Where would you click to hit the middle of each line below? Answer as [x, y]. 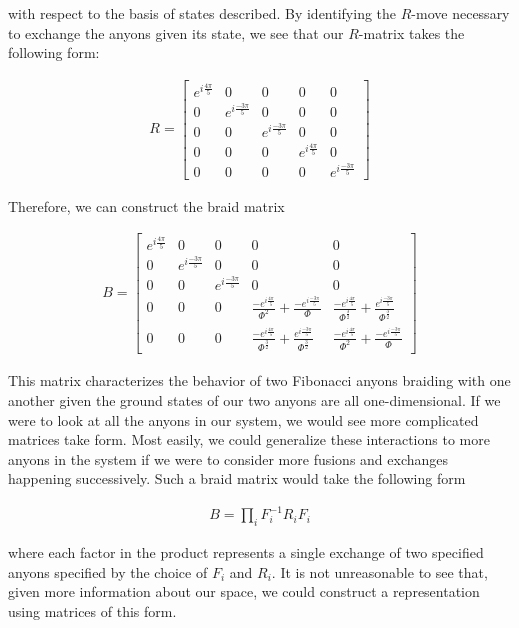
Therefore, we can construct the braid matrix [146, 205]
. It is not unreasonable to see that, [379, 571]
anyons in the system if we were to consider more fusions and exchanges [228, 458]
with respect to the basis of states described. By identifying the [202, 13]
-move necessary [460, 13]
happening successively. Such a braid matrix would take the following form [237, 478]
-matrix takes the [411, 32]
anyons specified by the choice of [108, 571]
